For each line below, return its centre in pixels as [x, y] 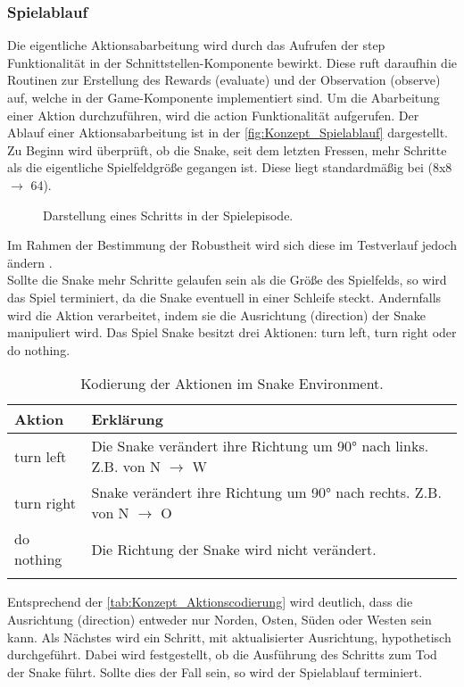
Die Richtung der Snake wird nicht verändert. [234, 549]
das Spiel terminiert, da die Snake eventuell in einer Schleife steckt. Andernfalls [224, 297]
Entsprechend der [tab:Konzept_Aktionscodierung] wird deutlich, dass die [210, 602]
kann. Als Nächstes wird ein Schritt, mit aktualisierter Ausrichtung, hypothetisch [229, 637]
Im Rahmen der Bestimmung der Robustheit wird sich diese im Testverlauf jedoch [232, 245]
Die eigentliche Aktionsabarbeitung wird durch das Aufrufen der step [196, 45]
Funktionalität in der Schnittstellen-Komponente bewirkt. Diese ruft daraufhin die [232, 62]
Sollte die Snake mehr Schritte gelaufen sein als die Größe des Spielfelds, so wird [227, 280]
